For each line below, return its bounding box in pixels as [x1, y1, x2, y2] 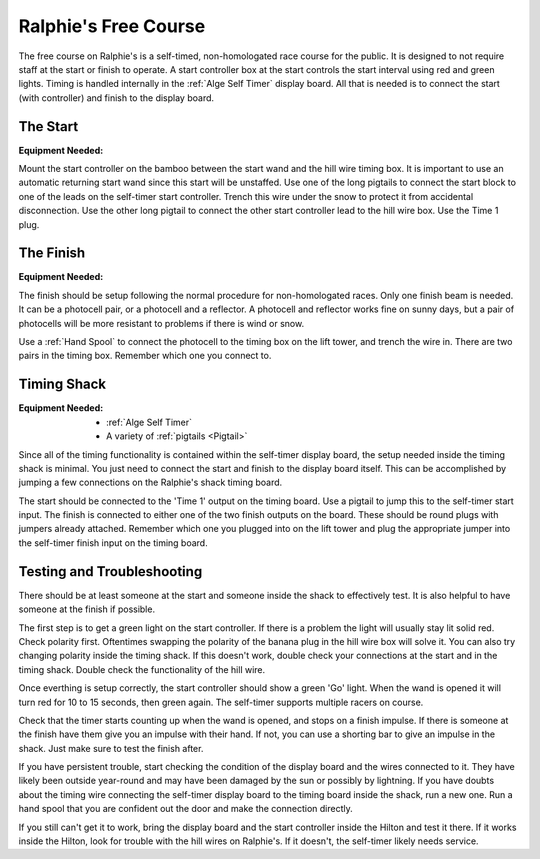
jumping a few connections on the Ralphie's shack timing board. [18, 476, 283, 489]
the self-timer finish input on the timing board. [18, 536, 209, 549]
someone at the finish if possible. [18, 603, 155, 615]
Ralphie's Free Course [18, 15, 206, 37]
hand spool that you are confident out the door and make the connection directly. [18, 803, 354, 815]
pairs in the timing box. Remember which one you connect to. [18, 350, 272, 362]
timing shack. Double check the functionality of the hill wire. [18, 663, 266, 675]
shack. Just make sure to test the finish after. [18, 742, 204, 754]
